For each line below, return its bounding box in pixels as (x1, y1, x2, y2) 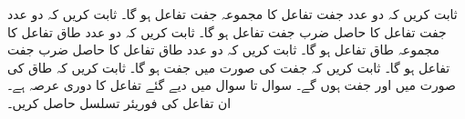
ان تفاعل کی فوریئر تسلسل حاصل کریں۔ (7, 93, 232, 112)
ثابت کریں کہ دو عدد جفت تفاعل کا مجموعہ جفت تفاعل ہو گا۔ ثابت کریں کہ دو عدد (7, 5, 458, 23)
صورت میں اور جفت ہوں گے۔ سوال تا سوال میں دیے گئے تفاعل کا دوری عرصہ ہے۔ (7, 75, 456, 94)
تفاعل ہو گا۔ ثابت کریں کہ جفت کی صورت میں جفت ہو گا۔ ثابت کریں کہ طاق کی (7, 57, 450, 76)
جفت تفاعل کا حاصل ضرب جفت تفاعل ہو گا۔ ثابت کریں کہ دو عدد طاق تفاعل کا (7, 22, 447, 41)
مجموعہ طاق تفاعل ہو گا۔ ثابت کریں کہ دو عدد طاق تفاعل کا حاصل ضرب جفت (7, 40, 440, 59)
